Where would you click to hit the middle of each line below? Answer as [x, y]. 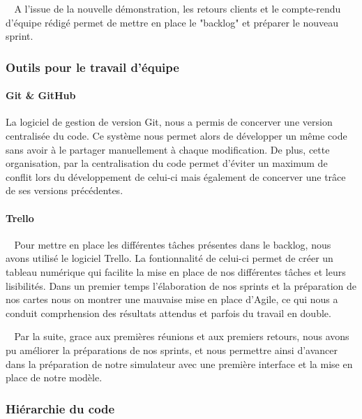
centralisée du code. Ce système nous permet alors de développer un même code [176, 136]
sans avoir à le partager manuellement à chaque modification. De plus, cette [168, 149]
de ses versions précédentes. [65, 190]
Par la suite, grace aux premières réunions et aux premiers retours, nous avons [182, 336]
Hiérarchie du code [60, 408]
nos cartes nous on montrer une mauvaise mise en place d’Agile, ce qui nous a [172, 299]
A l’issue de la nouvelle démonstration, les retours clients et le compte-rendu [178, 8]
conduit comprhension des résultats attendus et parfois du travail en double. [168, 313]
